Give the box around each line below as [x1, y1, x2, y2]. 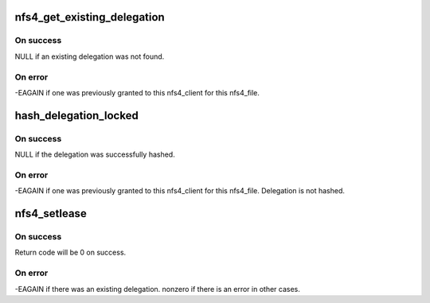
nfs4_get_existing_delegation [14, 10, 165, 24]
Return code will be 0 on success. [14, 247, 127, 258]
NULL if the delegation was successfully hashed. [14, 150, 175, 159]
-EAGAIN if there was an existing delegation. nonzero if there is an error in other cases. [14, 284, 300, 293]
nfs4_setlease [14, 207, 87, 220]
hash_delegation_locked [14, 108, 139, 122]
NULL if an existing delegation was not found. [14, 52, 165, 61]
